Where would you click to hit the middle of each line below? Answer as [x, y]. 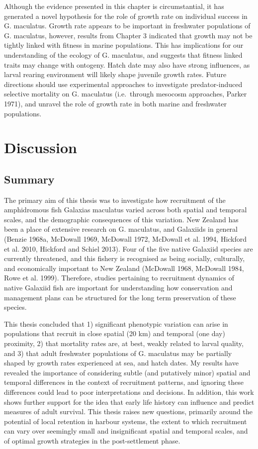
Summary [29, 179]
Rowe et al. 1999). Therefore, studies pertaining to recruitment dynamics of [119, 278]
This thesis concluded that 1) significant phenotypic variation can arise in [116, 323]
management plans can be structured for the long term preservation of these [120, 297]
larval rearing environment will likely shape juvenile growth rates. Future [115, 74]
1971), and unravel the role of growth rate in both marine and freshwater [115, 103]
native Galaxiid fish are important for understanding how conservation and [118, 288]
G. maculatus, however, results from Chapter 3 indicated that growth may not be [128, 35]
